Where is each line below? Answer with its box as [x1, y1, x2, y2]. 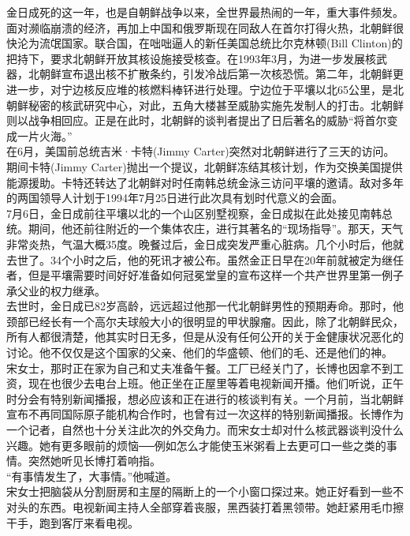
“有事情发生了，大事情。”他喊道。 [6, 467, 177, 484]
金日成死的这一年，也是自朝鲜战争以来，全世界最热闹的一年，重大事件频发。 [6, 4, 404, 20]
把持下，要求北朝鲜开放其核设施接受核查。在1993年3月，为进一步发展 [6, 50, 365, 66]
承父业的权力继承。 [6, 282, 106, 298]
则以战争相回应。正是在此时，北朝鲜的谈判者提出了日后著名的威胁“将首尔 [6, 112, 387, 129]
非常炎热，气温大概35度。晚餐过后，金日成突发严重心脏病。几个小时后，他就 [6, 235, 404, 252]
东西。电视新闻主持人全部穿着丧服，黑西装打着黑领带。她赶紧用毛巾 [39, 499, 393, 515]
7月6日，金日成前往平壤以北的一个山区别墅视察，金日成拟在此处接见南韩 [6, 204, 382, 221]
